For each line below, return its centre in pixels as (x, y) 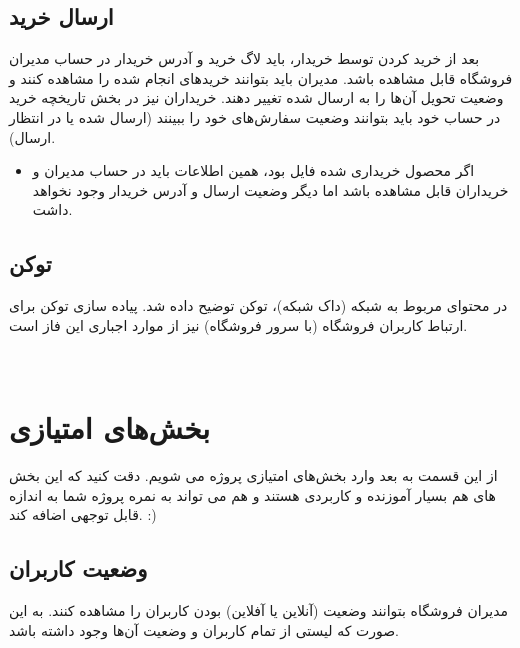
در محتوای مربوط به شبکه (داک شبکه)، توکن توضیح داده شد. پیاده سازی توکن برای (258, 305)
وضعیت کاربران (78, 568)
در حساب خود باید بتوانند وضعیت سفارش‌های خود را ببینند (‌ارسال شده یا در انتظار (255, 116)
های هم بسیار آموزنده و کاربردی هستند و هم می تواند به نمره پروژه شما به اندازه (252, 494)
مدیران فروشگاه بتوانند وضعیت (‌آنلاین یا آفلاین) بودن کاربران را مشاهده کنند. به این (259, 610)
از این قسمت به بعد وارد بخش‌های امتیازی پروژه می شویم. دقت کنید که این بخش (253, 475)
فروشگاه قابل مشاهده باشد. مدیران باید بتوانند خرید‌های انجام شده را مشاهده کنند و (261, 77)
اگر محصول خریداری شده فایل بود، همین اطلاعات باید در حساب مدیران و (253, 170)
